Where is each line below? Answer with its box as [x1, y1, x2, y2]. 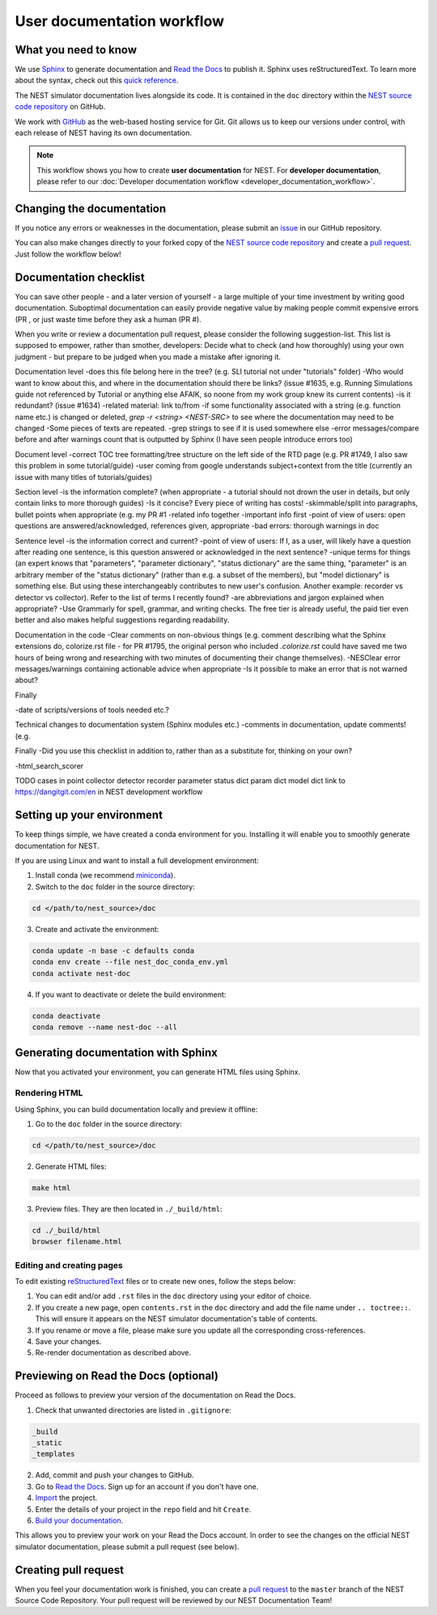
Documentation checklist [15, 270, 145, 284]
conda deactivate [32, 1011, 101, 1020]
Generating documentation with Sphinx [15, 1046, 218, 1060]
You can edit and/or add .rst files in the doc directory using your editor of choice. [35, 1291, 312, 1301]
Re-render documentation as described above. [35, 1348, 192, 1358]
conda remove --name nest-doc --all [32, 1022, 178, 1032]
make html [32, 1183, 71, 1193]
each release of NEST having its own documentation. [15, 128, 193, 138]
